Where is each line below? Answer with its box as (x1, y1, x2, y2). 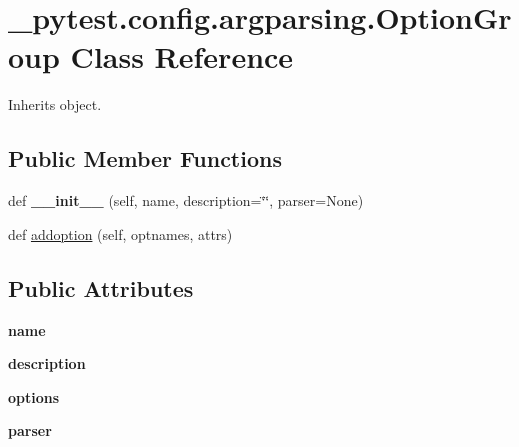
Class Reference (70, 36, 294, 77)
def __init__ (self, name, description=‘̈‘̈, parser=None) (8, 190, 364, 211)
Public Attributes (8, 272, 194, 303)
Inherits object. (8, 94, 102, 115)
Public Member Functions (8, 143, 282, 174)
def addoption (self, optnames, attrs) (8, 223, 233, 244)
